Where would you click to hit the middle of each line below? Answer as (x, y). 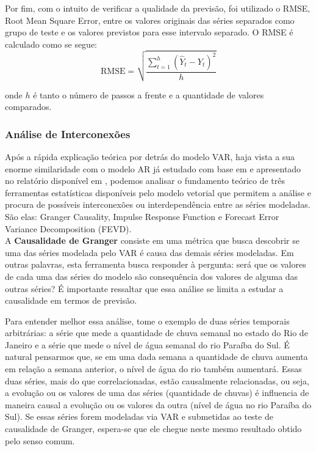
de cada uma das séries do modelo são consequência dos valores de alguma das (152, 276)
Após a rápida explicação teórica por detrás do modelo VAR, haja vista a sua (150, 156)
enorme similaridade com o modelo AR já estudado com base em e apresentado (153, 168)
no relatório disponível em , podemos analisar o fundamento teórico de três (145, 181)
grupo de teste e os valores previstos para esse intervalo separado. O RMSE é (149, 32)
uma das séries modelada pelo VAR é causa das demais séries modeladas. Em (149, 252)
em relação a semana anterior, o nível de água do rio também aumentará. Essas (153, 369)
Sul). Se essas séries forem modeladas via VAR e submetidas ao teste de (139, 416)
